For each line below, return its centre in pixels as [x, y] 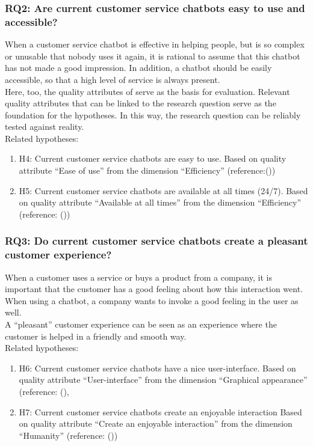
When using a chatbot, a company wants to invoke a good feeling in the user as [152, 300]
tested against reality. [45, 127]
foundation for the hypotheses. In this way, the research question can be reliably [153, 115]
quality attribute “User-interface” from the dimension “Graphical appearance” [163, 380]
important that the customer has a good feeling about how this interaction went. [154, 289]
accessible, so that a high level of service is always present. [113, 79]
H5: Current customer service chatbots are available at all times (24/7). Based [163, 190]
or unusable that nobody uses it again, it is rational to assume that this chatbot [153, 56]
